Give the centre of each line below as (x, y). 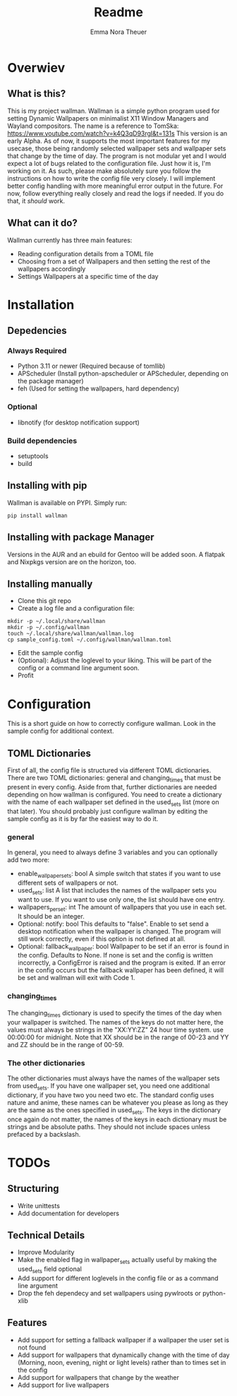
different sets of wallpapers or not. (68, 883)
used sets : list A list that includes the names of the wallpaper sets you (117, 891)
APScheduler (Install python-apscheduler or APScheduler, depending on (123, 374)
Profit (25, 676)
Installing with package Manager (81, 537)
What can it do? (42, 223)
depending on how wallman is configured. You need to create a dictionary (115, 794)
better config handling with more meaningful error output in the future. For (115, 186)
